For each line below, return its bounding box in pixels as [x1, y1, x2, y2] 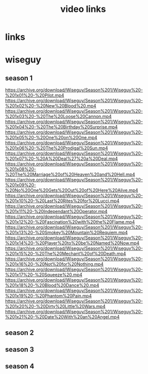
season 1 [5, 74, 33, 82]
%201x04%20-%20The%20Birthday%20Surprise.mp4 [5, 124, 118, 130]
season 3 [5, 345, 34, 354]
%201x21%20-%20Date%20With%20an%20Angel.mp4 [5, 314, 120, 320]
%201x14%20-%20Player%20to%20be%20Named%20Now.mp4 [5, 240, 140, 246]
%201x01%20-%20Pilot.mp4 [5, 92, 64, 98]
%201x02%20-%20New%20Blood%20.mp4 [5, 103, 97, 109]
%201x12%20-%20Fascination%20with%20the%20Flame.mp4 [5, 219, 135, 225]
